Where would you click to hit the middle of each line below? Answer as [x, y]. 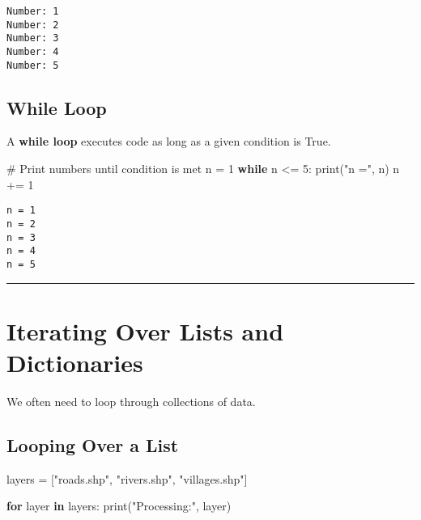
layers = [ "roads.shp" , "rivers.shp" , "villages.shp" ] [127, 478]
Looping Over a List [93, 444]
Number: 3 [33, 38]
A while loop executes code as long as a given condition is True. [169, 141]
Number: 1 [33, 11]
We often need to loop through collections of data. [131, 401]
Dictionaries [75, 362]
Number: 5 [33, 65]
